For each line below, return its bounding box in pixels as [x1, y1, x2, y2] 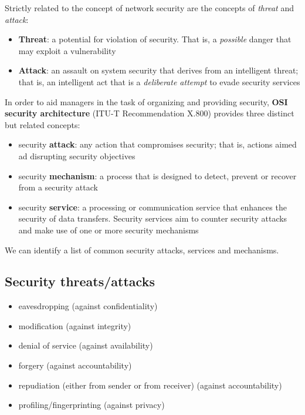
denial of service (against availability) [18, 339, 153, 352]
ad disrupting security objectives [18, 149, 135, 162]
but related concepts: [5, 118, 80, 130]
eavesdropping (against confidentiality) [18, 300, 158, 312]
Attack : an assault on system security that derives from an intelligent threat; [18, 64, 299, 76]
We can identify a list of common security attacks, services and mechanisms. [5, 243, 279, 256]
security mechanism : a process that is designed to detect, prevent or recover [18, 169, 297, 182]
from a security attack [18, 181, 98, 193]
